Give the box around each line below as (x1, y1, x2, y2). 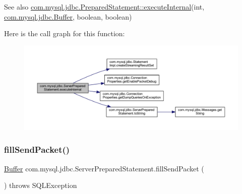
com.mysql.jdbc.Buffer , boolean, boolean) (4, 11, 132, 22)
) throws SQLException (4, 180, 77, 190)
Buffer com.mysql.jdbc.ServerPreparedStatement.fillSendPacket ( (4, 163, 204, 173)
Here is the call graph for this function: (4, 28, 125, 39)
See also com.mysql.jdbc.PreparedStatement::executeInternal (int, (4, 2, 205, 12)
